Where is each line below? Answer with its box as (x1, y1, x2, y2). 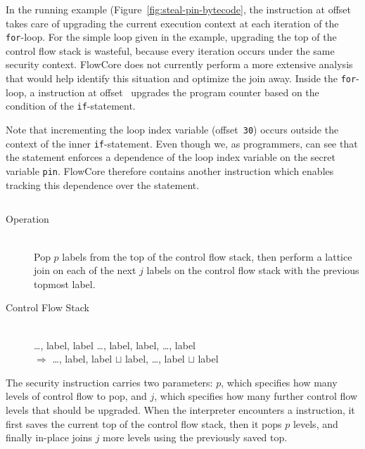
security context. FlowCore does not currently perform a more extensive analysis (6, 57, 353, 72)
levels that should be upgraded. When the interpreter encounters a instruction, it (6, 403, 355, 417)
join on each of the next (34, 263, 136, 278)
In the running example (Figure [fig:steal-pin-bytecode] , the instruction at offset (6, 2, 351, 16)
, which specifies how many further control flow (154, 389, 358, 403)
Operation (6, 212, 49, 226)
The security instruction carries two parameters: (6, 375, 213, 389)
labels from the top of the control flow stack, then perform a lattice (62, 249, 352, 263)
